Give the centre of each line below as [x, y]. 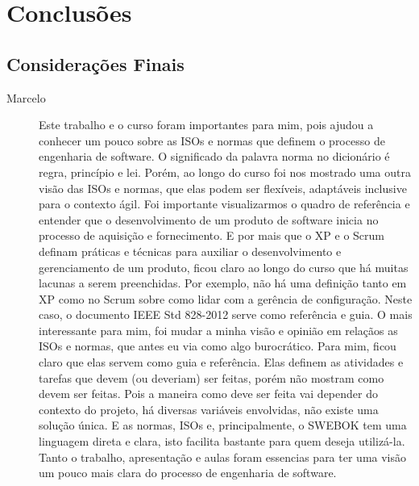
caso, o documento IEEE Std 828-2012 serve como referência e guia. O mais [226, 314]
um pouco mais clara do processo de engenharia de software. [188, 473]
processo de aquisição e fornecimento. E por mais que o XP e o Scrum [212, 235]
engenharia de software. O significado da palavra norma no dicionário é [214, 156]
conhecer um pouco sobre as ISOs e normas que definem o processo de [212, 140]
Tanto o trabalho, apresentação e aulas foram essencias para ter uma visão [223, 457]
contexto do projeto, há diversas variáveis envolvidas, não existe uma [209, 409]
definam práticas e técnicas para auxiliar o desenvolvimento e [190, 251]
